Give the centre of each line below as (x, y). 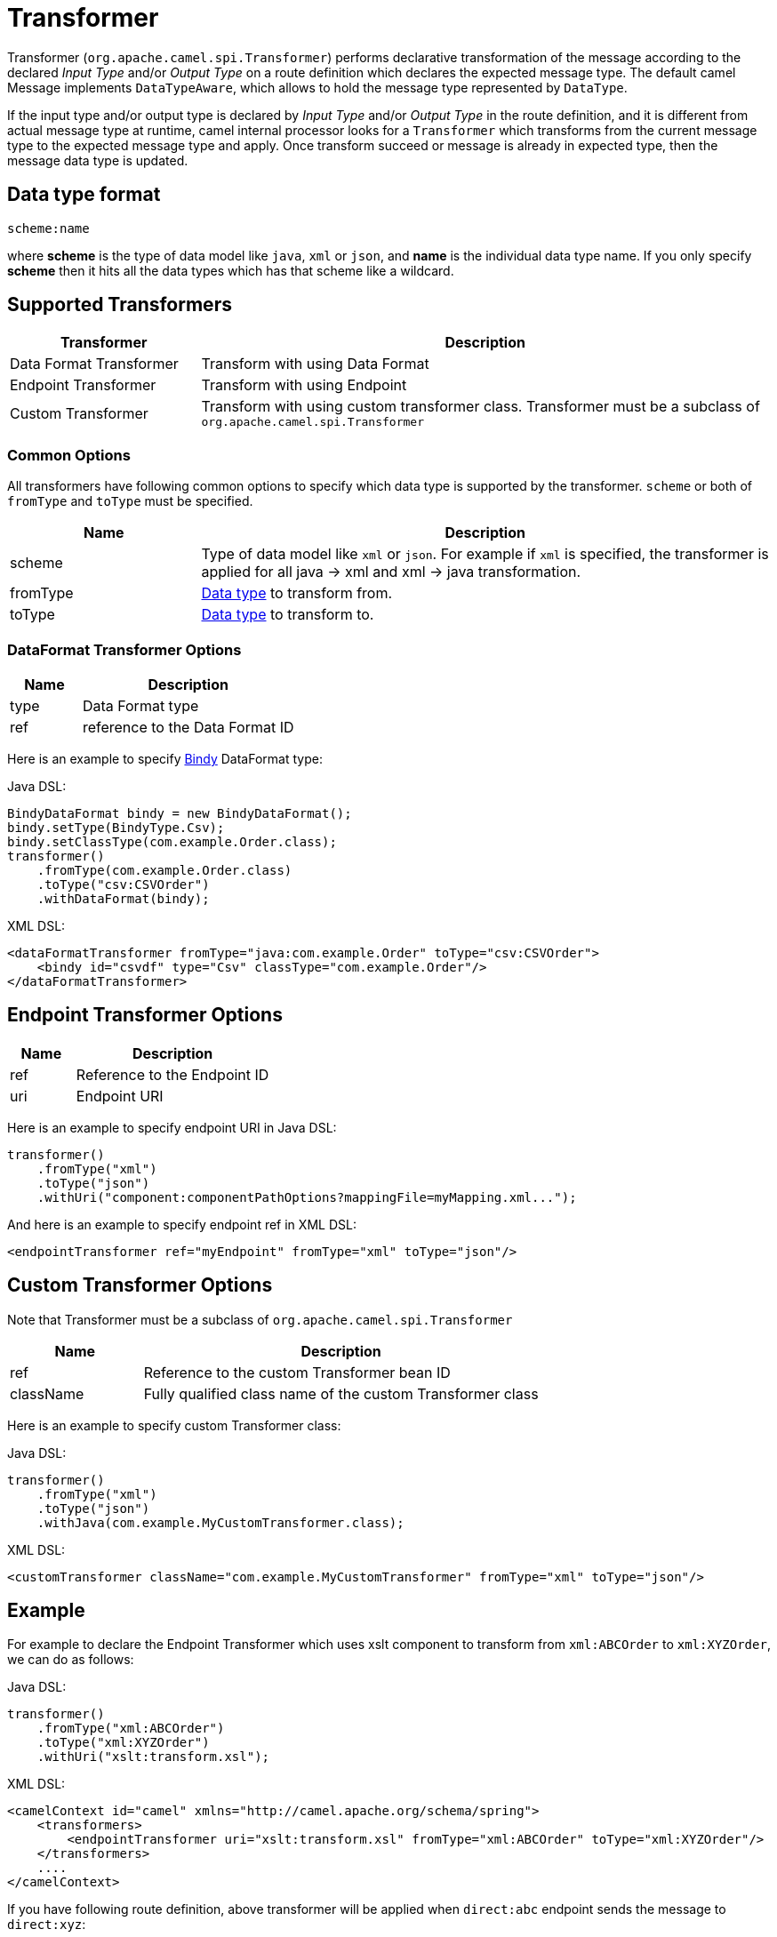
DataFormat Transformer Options (124, 649)
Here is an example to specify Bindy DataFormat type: (165, 758)
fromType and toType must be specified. (130, 501)
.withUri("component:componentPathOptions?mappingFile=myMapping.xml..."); (307, 1197)
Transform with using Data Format (315, 364)
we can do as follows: (71, 1660)
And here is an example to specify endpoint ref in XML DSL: (182, 1224)
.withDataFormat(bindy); (123, 898)
